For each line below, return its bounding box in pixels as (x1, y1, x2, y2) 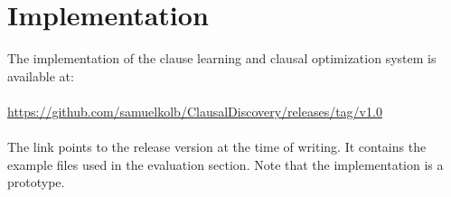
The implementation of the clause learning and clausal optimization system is (7, 49, 437, 68)
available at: (7, 66, 74, 85)
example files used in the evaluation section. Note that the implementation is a (7, 155, 444, 174)
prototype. (7, 173, 65, 192)
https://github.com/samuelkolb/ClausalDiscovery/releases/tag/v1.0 (7, 101, 382, 120)
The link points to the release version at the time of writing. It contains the (7, 137, 427, 156)
